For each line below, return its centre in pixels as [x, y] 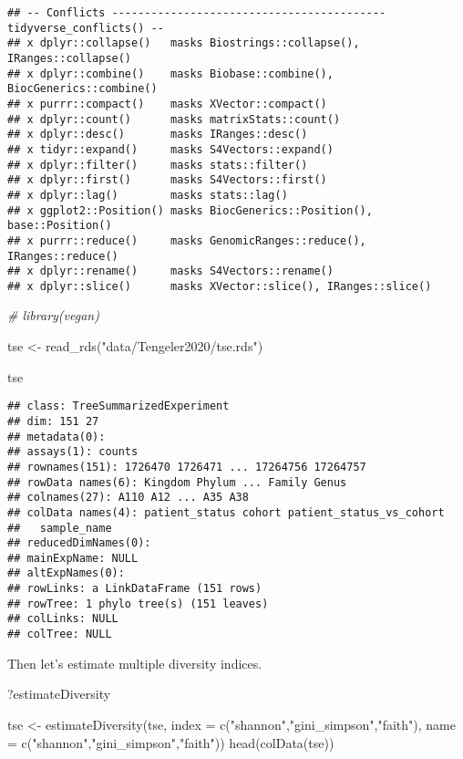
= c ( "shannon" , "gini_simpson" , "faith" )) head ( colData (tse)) [171, 742]
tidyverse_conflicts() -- [86, 28]
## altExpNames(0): [66, 573]
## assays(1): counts [73, 452]
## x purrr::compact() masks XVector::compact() [167, 104]
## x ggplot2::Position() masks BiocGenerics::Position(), [190, 210]
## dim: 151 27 [53, 421]
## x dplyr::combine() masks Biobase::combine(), [170, 73]
